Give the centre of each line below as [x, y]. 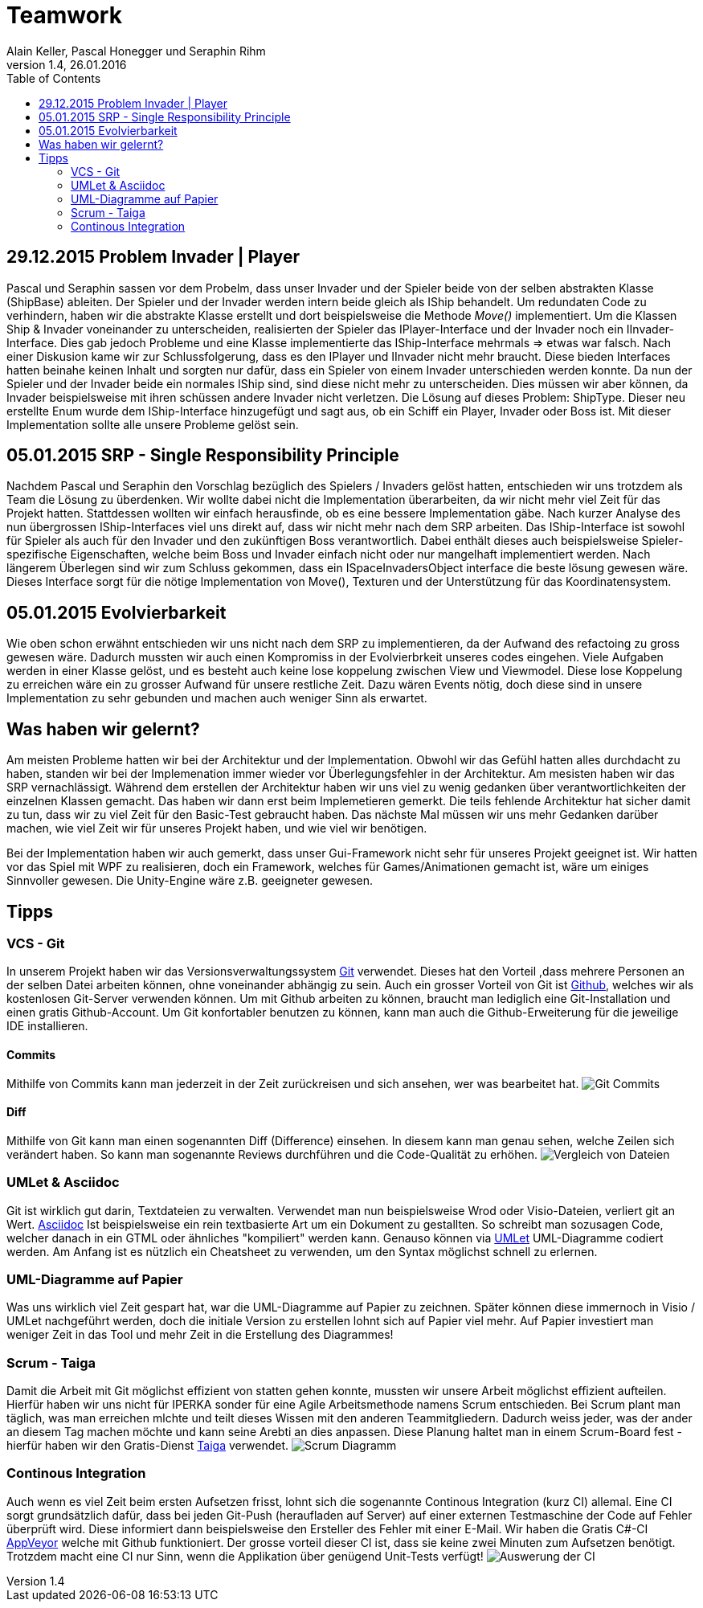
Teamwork [64, 15]
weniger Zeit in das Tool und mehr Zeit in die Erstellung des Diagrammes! [200, 1335]
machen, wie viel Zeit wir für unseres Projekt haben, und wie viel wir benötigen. [217, 829]
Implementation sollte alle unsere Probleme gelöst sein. [153, 424]
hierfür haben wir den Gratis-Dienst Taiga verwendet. [148, 1446]
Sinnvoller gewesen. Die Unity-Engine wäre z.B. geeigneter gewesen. [190, 881]
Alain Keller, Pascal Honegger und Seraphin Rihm [136, 51]
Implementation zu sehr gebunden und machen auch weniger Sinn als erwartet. [217, 698]
